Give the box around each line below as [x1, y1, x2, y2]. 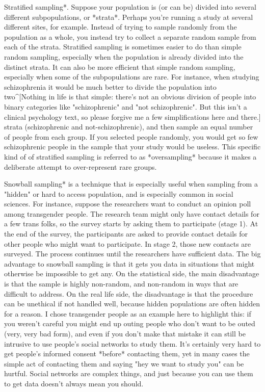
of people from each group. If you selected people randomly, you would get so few [4, 131, 258, 142]
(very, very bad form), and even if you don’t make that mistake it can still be [4, 328, 246, 338]
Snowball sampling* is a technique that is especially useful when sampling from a [4, 178, 258, 189]
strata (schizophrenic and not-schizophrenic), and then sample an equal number [4, 121, 253, 132]
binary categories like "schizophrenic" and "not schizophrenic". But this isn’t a [4, 101, 247, 112]
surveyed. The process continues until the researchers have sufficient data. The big [4, 248, 261, 259]
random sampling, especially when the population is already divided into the [4, 51, 244, 62]
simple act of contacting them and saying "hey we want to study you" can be [4, 358, 244, 369]
